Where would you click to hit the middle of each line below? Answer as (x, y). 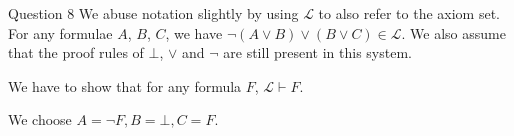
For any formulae (60, 32)
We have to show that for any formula (125, 85)
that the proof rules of (76, 52)
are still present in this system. (317, 52)
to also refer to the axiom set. (409, 13)
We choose (40, 119)
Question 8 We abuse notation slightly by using (153, 13)
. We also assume (453, 32)
